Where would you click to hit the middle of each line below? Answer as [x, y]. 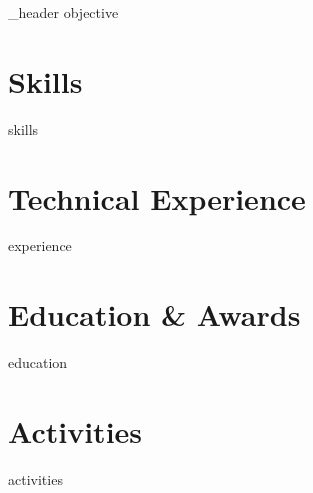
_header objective [63, 12]
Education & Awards [154, 314]
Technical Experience [157, 197]
